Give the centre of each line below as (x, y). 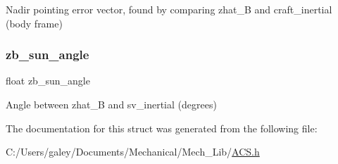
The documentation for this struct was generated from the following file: (162, 128)
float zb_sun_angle (48, 81)
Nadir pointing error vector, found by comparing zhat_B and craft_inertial (169, 9)
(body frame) (34, 23)
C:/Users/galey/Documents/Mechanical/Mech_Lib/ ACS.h (133, 152)
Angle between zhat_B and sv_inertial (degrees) (111, 104)
